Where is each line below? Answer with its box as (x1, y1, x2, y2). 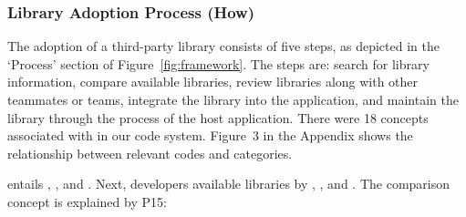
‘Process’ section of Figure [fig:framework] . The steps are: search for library (7, 54, 430, 73)
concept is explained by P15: (7, 191, 167, 211)
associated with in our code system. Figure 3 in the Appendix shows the (7, 126, 413, 145)
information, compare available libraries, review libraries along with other (7, 72, 419, 91)
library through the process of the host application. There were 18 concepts (7, 108, 429, 127)
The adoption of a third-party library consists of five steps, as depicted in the (7, 36, 440, 56)
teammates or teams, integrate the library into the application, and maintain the (7, 90, 459, 108)
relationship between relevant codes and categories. (7, 143, 293, 162)
